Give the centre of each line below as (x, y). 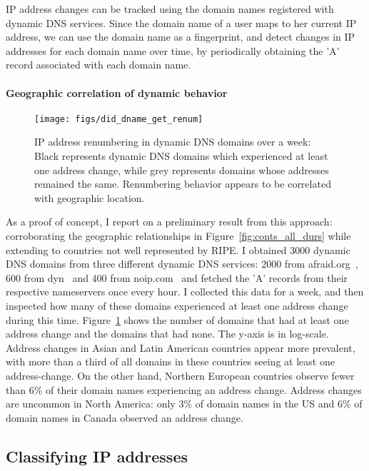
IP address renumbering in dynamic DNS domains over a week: (173, 142)
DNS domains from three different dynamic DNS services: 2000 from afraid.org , (182, 264)
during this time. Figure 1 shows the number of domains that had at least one (177, 319)
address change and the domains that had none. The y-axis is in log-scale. (167, 334)
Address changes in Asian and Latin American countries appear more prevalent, (181, 347)
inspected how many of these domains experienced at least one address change (177, 305)
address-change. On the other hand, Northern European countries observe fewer (180, 375)
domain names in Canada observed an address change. (125, 417)
